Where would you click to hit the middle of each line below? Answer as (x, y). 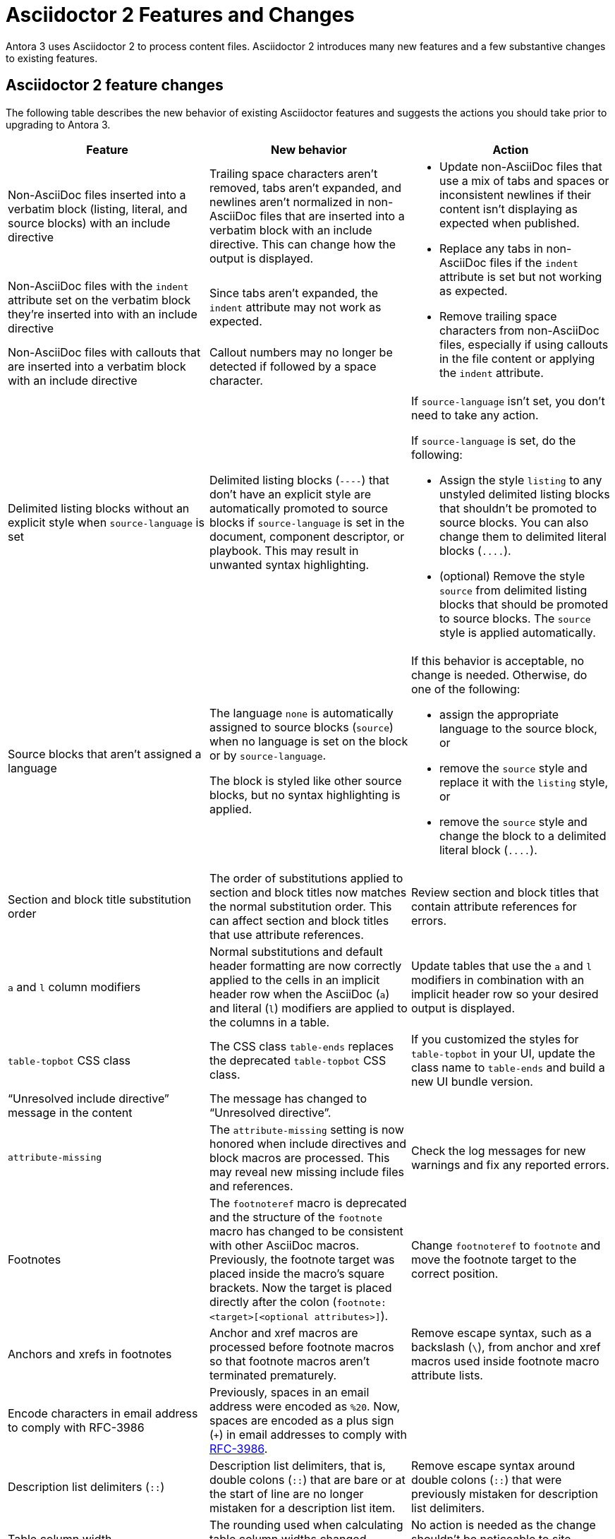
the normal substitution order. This (300, 906)
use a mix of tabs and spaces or (524, 180)
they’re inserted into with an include (103, 315)
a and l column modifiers (74, 987)
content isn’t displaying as (508, 209)
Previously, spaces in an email (289, 1392)
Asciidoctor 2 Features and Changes (180, 15)
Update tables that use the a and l (501, 965)
